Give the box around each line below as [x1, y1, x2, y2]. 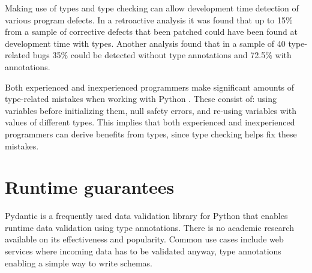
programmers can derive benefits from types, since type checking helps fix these [5, 127, 297, 140]
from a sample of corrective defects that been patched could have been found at [5, 25, 298, 38]
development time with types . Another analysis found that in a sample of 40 [5, 37, 286, 49]
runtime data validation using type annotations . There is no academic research [5, 221, 294, 233]
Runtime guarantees [5, 175, 175, 199]
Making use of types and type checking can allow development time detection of [5, 2, 299, 14]
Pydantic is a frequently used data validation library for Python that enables [5, 209, 288, 222]
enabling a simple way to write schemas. [5, 256, 153, 269]
